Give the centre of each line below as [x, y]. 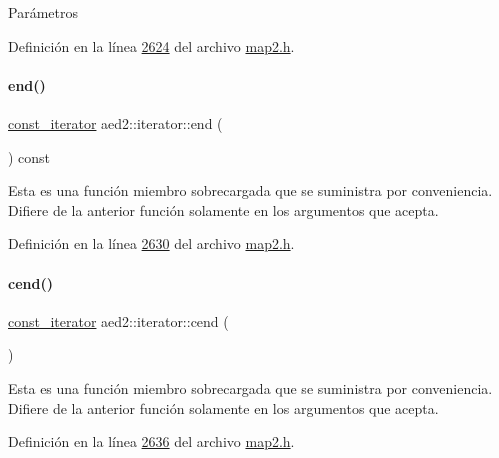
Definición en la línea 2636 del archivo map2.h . [151, 441]
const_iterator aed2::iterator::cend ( [118, 320]
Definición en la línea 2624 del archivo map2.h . [151, 45]
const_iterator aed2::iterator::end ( [115, 122]
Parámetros [43, 12]
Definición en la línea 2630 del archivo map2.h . [151, 243]
